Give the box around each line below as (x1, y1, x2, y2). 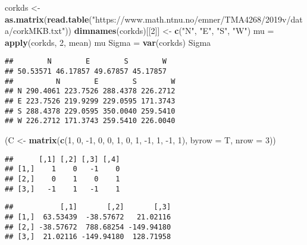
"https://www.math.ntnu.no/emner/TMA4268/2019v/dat (92, 12, 303, 25)
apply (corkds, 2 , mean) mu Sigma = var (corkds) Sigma (5, 36, 211, 48)
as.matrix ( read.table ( (5, 12, 92, 25)
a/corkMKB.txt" (5, 24, 65, 37)
